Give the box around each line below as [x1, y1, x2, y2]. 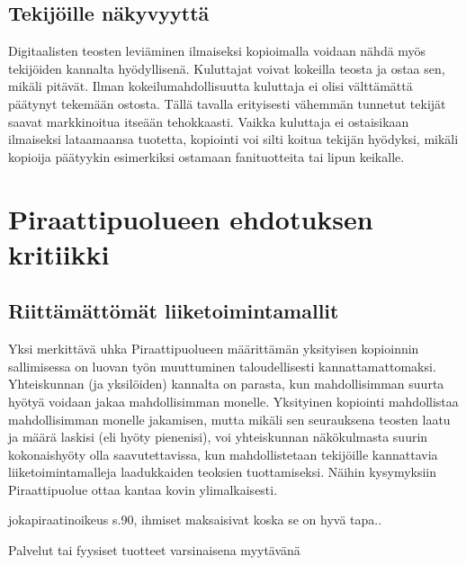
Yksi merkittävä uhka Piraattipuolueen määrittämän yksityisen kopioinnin [8, 339, 419, 358]
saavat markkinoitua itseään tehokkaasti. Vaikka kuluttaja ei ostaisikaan [8, 112, 409, 130]
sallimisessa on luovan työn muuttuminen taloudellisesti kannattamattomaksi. [8, 356, 436, 375]
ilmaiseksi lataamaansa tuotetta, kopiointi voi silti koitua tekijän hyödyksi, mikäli [8, 130, 459, 148]
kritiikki [8, 235, 110, 272]
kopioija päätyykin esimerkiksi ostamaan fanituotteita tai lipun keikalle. [8, 147, 405, 166]
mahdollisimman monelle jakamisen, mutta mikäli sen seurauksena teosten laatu [8, 409, 451, 428]
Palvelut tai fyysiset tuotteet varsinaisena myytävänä [8, 541, 300, 560]
